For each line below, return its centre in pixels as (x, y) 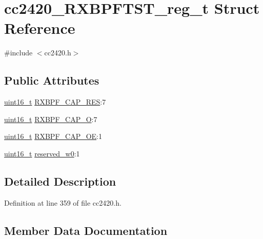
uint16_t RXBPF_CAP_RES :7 (55, 102)
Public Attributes (52, 80)
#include (18, 53)
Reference (40, 28)
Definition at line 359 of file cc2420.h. (63, 202)
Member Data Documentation (86, 230)
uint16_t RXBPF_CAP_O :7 (51, 119)
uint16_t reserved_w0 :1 (42, 153)
